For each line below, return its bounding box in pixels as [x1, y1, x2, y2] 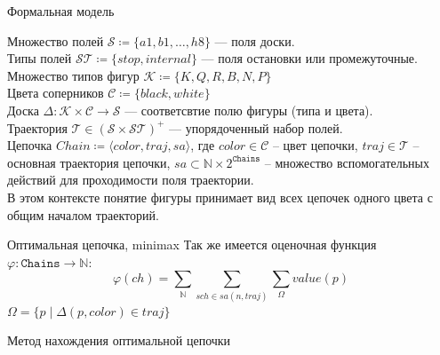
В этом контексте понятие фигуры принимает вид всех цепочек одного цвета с [7, 187, 433, 206]
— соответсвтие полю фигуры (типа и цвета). [124, 100, 373, 119]
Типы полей [7, 49, 72, 67]
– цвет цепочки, [272, 136, 358, 154]
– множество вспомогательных [264, 153, 430, 171]
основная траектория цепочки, [7, 153, 171, 171]
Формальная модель [7, 2, 115, 20]
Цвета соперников [7, 83, 104, 102]
